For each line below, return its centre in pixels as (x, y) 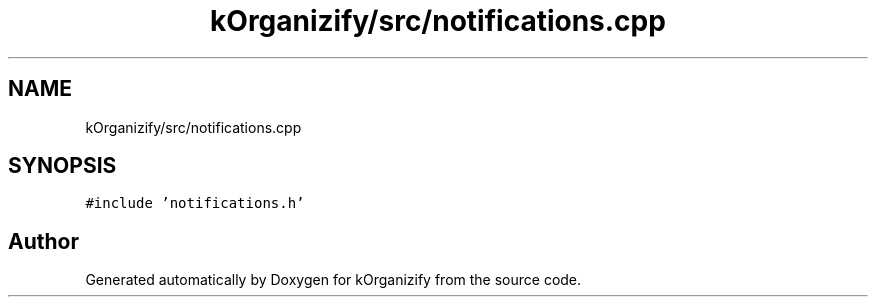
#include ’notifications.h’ (195, 203)
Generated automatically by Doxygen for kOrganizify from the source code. (333, 280)
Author (43, 241)
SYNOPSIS (62, 166)
